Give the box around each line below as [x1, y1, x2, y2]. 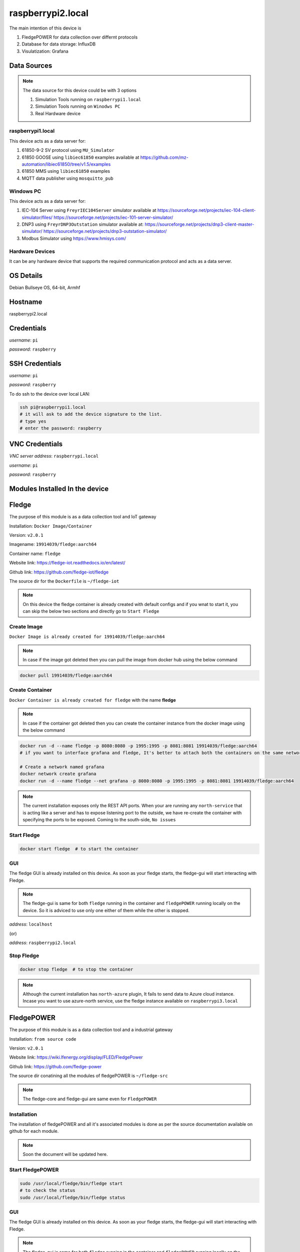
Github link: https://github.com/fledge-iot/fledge [9, 569, 109, 575]
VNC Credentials [9, 440, 63, 448]
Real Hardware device [35, 110, 81, 116]
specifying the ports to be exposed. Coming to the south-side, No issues [22, 816, 176, 822]
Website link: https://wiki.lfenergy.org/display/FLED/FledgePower [9, 1054, 143, 1060]
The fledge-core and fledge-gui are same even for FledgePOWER [22, 1096, 157, 1102]
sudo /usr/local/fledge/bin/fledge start [19, 1180, 123, 1186]
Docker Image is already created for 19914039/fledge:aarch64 [9, 634, 165, 640]
